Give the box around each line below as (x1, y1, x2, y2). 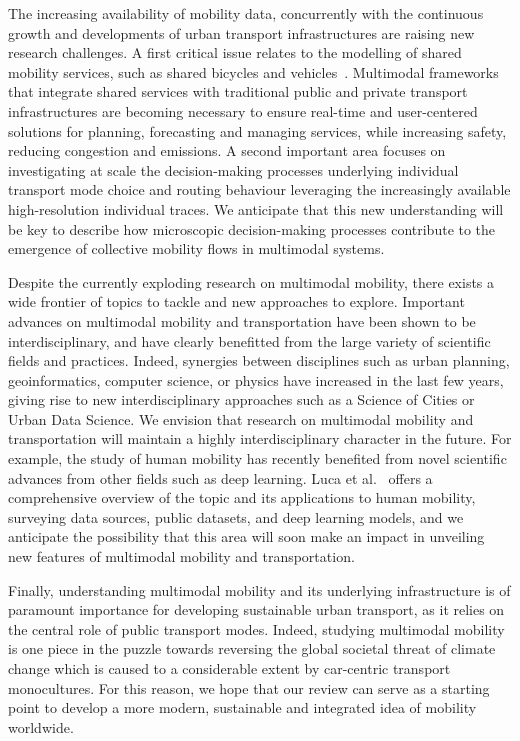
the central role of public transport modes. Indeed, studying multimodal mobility (8, 618, 505, 639)
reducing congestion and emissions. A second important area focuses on (8, 140, 446, 161)
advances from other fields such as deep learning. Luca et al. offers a (8, 467, 433, 488)
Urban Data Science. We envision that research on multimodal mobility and (8, 408, 474, 429)
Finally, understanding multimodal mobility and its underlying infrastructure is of (8, 579, 511, 600)
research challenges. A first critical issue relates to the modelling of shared (8, 42, 462, 63)
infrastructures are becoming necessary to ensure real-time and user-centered (8, 100, 478, 121)
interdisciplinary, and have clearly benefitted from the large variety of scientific (8, 330, 491, 351)
